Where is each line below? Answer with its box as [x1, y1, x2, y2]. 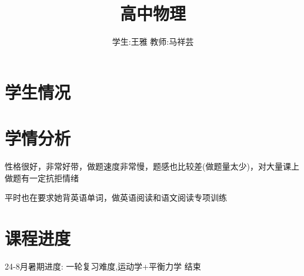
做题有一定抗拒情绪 [5, 171, 79, 184]
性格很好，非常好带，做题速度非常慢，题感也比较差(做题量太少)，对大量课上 [5, 160, 299, 172]
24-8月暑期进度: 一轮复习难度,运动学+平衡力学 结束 [5, 260, 201, 272]
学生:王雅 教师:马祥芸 [112, 35, 194, 48]
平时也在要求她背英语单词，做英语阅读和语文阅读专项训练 [5, 191, 227, 204]
